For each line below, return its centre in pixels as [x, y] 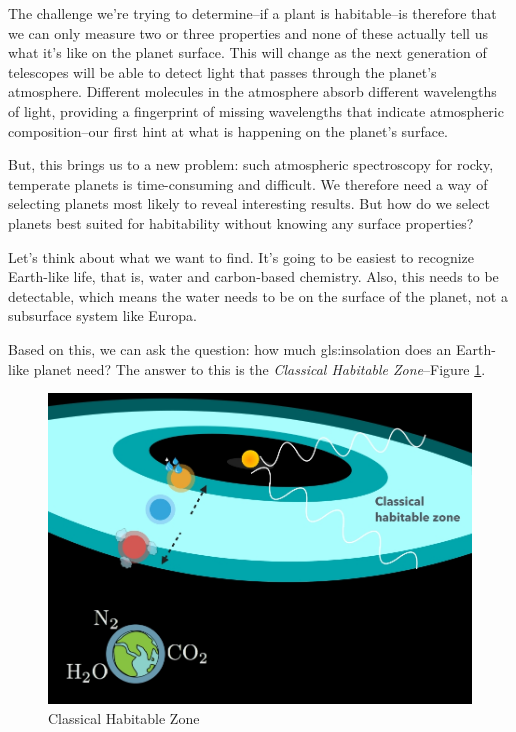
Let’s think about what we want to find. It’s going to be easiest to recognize [241, 256]
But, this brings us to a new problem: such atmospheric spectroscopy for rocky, [251, 164]
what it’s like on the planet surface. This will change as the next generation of [247, 52]
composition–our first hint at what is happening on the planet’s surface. [228, 130]
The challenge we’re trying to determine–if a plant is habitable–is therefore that [252, 13]
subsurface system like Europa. [102, 315]
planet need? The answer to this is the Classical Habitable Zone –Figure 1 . [259, 368]
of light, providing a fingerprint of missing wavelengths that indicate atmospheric [256, 110]
